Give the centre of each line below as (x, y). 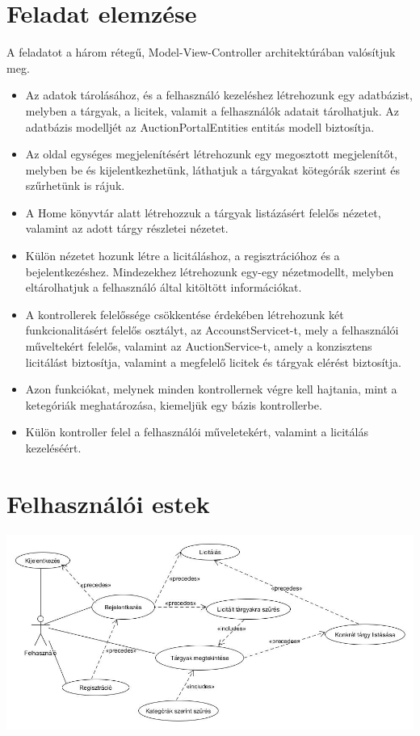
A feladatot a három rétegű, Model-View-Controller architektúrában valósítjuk (201, 52)
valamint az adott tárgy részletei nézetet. (127, 228)
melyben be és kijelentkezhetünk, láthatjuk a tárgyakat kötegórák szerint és (212, 169)
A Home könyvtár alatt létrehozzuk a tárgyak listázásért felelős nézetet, (203, 212)
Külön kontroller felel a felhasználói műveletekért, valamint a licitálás (197, 432)
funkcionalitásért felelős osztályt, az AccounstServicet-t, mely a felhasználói (212, 330)
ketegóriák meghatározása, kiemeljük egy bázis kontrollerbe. (174, 404)
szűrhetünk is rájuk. (75, 185)
